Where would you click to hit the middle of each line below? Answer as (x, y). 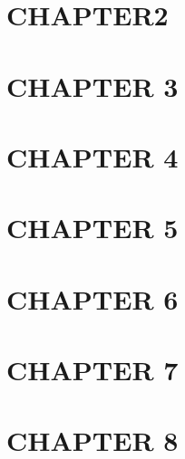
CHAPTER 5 (92, 228)
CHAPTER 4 (92, 156)
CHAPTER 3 (92, 86)
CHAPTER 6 (92, 298)
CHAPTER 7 (92, 370)
